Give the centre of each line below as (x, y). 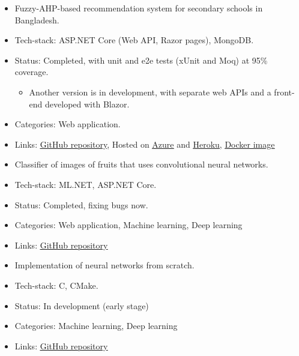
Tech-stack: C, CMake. (56, 285)
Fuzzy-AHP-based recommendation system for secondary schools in (139, 8)
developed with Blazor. (87, 104)
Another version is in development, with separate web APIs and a (150, 92)
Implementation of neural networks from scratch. (104, 265)
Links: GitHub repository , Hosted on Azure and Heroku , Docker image (145, 144)
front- (284, 92)
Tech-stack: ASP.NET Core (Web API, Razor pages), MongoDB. (134, 40)
